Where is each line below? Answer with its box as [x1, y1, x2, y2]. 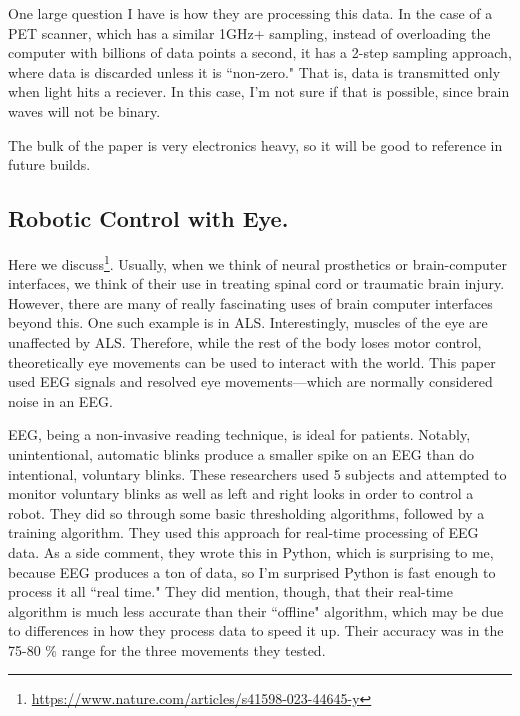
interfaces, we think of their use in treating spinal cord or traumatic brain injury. [8, 273, 505, 294]
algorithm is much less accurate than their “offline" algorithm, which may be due [8, 600, 504, 621]
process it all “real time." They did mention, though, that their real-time [8, 581, 453, 602]
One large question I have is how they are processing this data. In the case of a [8, 3, 493, 23]
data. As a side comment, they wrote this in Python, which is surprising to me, [8, 541, 494, 562]
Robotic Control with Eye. [8, 203, 289, 234]
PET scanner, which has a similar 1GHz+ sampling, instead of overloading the [8, 22, 491, 43]
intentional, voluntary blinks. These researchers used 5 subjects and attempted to [8, 463, 507, 484]
